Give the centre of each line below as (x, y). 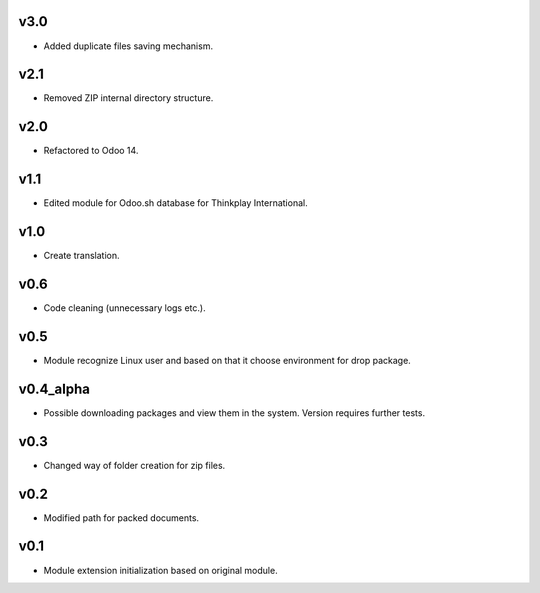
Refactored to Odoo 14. (91, 151)
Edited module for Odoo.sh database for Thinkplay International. (176, 203)
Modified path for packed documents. (121, 517)
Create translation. (81, 256)
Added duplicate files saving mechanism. (128, 46)
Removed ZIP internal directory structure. (128, 98)
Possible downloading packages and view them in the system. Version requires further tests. (234, 412)
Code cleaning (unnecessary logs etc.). (124, 308)
